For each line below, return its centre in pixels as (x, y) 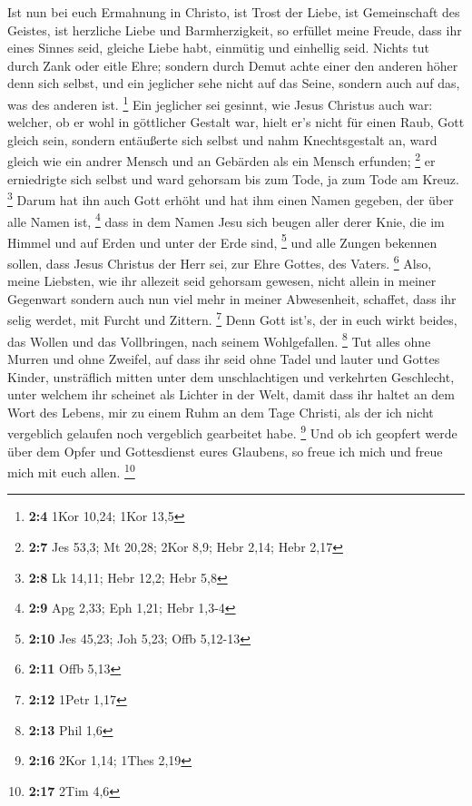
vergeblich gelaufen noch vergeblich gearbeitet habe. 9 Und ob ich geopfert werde (232, 432)
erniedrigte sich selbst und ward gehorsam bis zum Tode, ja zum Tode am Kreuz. (233, 178)
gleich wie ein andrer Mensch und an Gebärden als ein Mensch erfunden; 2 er (221, 160)
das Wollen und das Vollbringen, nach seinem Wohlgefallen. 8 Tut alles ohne (219, 339)
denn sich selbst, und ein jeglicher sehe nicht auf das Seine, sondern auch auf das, (234, 83)
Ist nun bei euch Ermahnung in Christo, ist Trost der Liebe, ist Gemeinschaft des (234, 12)
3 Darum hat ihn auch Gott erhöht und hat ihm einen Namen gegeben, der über (231, 198)
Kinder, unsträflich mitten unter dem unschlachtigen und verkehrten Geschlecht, (231, 376)
